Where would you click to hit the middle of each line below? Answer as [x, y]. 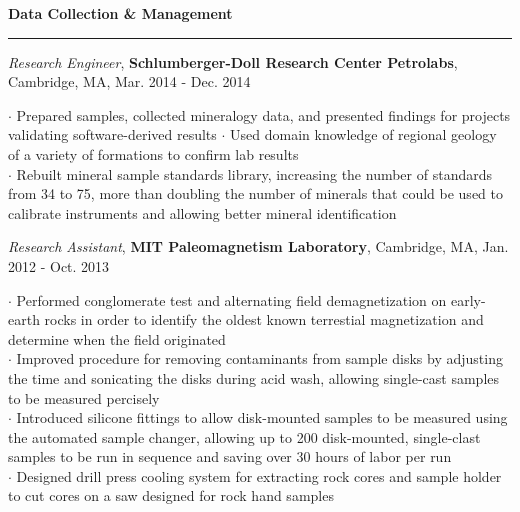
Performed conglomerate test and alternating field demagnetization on [231, 299]
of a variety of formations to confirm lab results [153, 153]
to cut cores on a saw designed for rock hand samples [171, 495]
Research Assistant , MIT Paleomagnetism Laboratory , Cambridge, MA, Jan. [258, 246]
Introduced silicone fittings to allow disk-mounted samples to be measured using [262, 417]
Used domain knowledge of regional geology [363, 134]
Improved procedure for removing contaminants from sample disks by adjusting [259, 358]
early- [468, 299]
